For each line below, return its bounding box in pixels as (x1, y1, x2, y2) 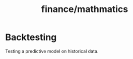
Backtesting (5, 31, 57, 43)
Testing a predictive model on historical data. (5, 48, 99, 54)
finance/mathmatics (41, 3, 128, 15)
